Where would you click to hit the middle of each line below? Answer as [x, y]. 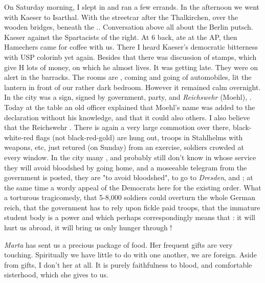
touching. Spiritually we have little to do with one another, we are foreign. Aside [130, 255]
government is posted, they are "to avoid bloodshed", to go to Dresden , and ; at [129, 177]
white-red [19, 137]
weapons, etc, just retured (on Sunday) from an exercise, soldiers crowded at [124, 147]
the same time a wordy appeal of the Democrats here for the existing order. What [133, 187]
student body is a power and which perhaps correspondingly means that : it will [130, 217]
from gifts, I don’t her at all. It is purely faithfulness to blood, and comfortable [128, 264]
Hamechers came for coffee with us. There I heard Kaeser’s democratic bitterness [131, 47]
